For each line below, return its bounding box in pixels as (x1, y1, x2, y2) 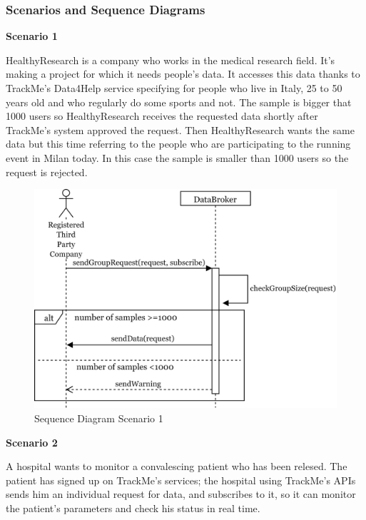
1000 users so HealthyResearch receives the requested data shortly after (6, 108, 318, 123)
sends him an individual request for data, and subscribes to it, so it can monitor (6, 486, 356, 501)
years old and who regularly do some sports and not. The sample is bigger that (6, 94, 352, 109)
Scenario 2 (6, 434, 58, 449)
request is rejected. (6, 164, 88, 179)
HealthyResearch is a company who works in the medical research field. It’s (6, 52, 335, 67)
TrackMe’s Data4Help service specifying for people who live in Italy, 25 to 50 (6, 81, 342, 95)
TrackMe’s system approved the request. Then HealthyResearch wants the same (6, 122, 355, 137)
